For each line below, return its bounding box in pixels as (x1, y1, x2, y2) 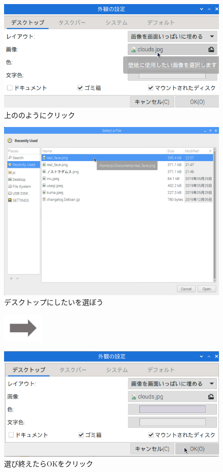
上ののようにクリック (4, 109, 75, 120)
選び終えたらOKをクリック (4, 458, 93, 469)
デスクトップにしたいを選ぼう (4, 297, 103, 307)
